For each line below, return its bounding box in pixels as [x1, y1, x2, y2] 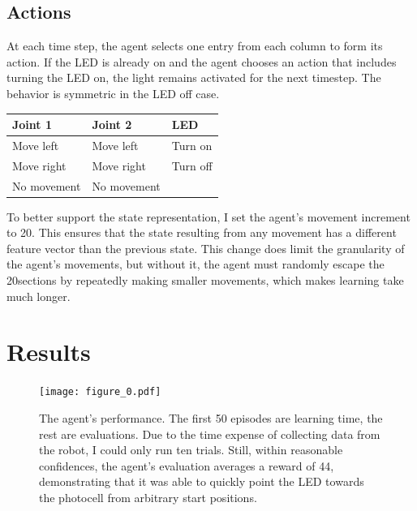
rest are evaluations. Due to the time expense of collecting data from [39, 425, 380, 442]
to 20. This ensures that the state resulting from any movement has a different [6, 224, 397, 241]
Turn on [171, 136, 213, 153]
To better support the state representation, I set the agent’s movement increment [6, 208, 411, 225]
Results [6, 335, 91, 368]
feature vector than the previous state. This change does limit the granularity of [6, 239, 405, 256]
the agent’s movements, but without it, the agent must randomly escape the [6, 255, 385, 273]
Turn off [171, 157, 213, 174]
